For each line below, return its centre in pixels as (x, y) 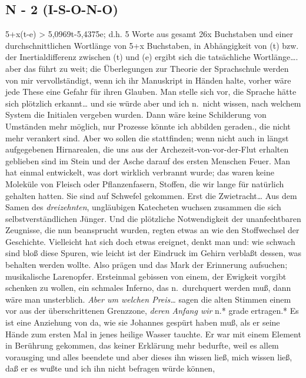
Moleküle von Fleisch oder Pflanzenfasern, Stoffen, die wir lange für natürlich (145, 183)
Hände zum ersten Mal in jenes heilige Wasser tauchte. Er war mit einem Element (153, 334)
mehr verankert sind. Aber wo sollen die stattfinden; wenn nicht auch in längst (147, 137)
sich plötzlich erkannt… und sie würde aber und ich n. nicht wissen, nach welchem (153, 103)
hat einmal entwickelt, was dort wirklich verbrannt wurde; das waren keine (140, 172)
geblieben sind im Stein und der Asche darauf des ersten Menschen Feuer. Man (148, 160)
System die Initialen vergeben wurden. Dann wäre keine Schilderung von (136, 115)
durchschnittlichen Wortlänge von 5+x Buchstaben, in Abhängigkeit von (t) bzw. (152, 45)
